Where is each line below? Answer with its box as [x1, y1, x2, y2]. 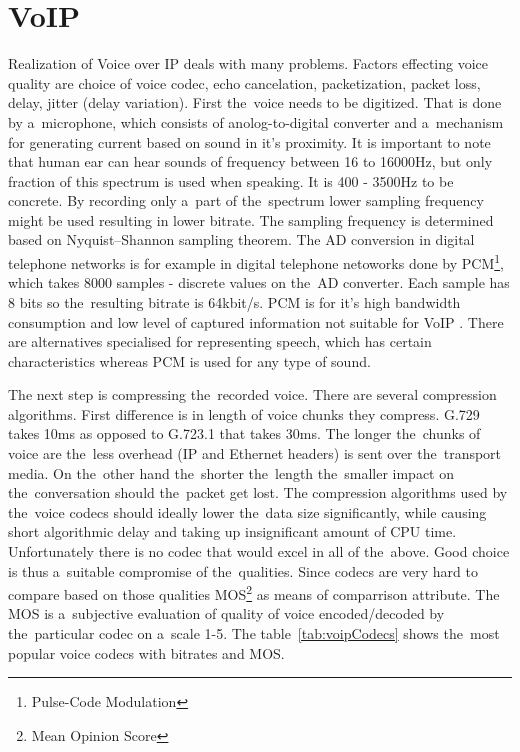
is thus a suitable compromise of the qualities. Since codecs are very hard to [8, 560, 478, 581]
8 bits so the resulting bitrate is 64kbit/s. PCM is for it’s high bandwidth [8, 291, 461, 312]
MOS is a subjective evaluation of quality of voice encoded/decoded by [8, 603, 445, 624]
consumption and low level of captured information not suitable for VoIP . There [8, 311, 504, 332]
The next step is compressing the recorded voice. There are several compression [8, 384, 497, 405]
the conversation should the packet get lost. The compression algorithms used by [8, 482, 508, 503]
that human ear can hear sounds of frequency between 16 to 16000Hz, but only [8, 151, 493, 172]
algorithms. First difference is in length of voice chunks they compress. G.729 [8, 403, 480, 424]
